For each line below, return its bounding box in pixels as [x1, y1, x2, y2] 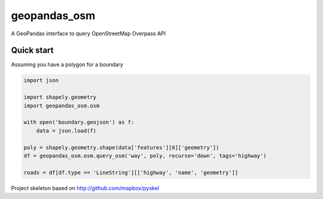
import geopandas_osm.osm [23, 102, 100, 109]
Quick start [11, 45, 54, 56]
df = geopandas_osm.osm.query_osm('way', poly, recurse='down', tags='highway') [23, 152, 267, 159]
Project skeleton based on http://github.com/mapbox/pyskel [11, 184, 160, 191]
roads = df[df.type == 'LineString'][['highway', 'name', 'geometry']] [23, 169, 239, 176]
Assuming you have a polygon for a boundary [11, 61, 124, 68]
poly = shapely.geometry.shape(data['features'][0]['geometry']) [23, 144, 220, 151]
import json [23, 77, 59, 84]
